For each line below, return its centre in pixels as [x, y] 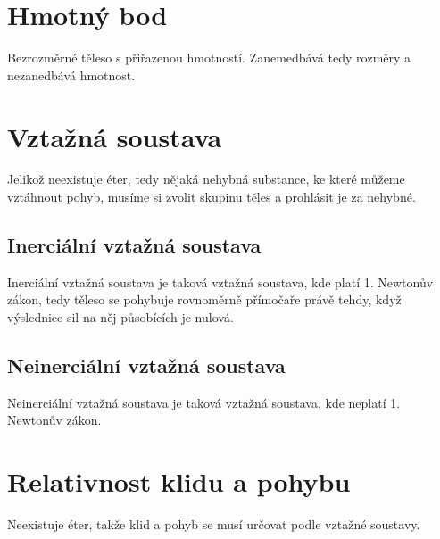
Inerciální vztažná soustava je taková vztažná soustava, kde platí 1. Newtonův [220, 282]
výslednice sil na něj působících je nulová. [120, 317]
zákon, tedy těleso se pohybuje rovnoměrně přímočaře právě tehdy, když [204, 299]
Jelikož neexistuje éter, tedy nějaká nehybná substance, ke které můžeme [206, 179]
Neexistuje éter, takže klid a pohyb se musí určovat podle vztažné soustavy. [214, 524]
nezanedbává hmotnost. [71, 75]
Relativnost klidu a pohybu [179, 481]
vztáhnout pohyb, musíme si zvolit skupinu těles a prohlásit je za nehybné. [212, 197]
